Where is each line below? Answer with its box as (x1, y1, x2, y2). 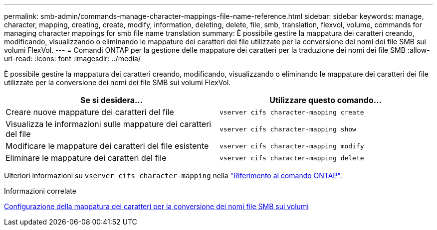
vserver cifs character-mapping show (219, 125, 356, 133)
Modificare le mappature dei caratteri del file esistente (5, 141, 209, 151)
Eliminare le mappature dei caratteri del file (5, 153, 167, 163)
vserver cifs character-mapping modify (219, 142, 364, 150)
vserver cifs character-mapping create (219, 108, 364, 116)
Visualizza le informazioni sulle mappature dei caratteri (5, 119, 212, 129)
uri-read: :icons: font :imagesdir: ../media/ (4, 54, 141, 63)
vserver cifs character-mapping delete (219, 154, 364, 162)
